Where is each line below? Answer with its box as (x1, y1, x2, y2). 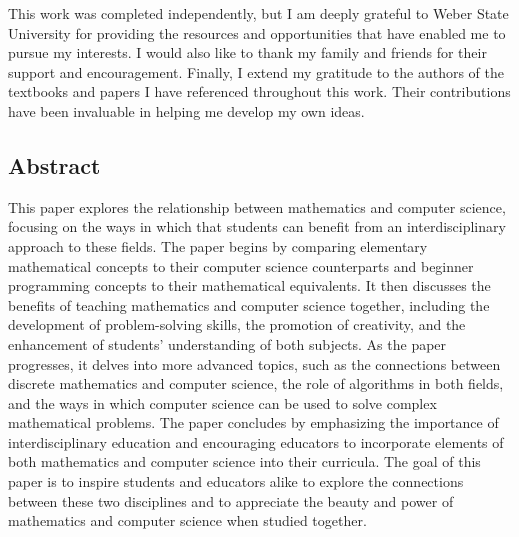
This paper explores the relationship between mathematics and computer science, (8, 196, 506, 217)
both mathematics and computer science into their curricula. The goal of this (8, 451, 481, 472)
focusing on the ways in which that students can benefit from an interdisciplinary (8, 216, 506, 237)
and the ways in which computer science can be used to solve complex (8, 392, 437, 413)
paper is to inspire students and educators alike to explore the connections (8, 471, 464, 492)
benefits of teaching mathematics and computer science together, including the (8, 294, 490, 315)
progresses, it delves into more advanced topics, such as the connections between (8, 353, 501, 374)
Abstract (8, 149, 101, 180)
